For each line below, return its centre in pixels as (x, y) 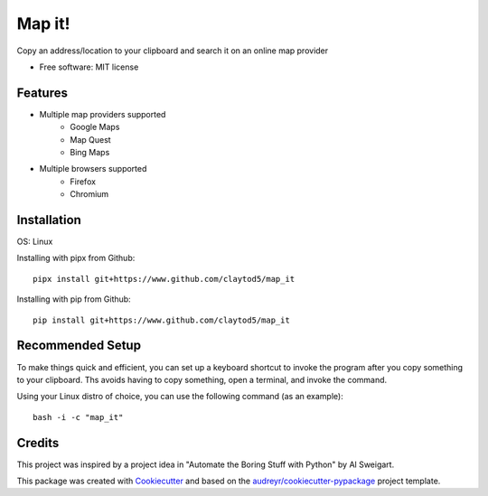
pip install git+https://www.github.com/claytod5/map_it (162, 320)
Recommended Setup (79, 346)
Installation (49, 220)
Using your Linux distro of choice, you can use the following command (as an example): (180, 397)
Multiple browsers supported (93, 169)
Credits (38, 443)
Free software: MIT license (89, 67)
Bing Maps (90, 153)
